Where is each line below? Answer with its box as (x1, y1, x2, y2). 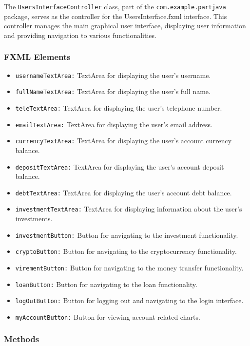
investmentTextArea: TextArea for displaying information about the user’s (15, 204, 242, 214)
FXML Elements (4, 51, 71, 63)
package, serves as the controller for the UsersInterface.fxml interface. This (4, 11, 227, 21)
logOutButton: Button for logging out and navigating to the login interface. (15, 295, 244, 306)
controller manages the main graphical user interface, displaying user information (4, 20, 246, 31)
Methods (4, 332, 39, 345)
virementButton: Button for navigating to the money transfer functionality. (15, 263, 244, 272)
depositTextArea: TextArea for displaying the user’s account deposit (15, 161, 224, 172)
